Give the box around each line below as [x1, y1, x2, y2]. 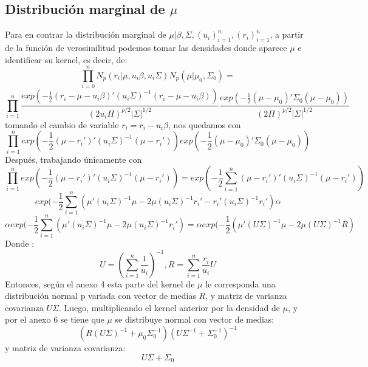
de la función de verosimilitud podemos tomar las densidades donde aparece [5, 41, 287, 53]
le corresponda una [205, 277, 276, 290]
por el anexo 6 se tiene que [5, 313, 104, 326]
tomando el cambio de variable [5, 118, 119, 131]
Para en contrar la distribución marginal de [5, 28, 166, 41]
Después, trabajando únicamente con [5, 153, 142, 165]
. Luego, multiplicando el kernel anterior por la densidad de [58, 301, 281, 314]
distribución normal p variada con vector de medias [5, 289, 196, 302]
